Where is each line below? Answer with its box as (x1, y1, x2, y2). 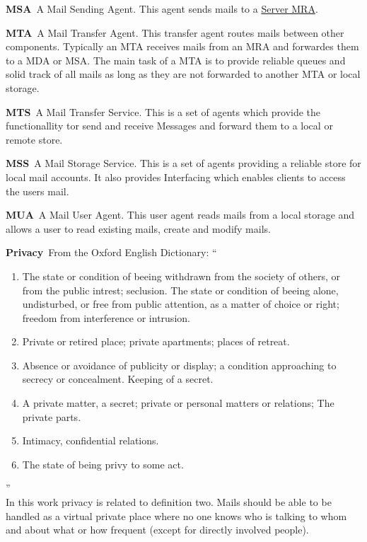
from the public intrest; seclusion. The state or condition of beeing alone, (22, 282, 339, 297)
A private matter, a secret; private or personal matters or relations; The (22, 396, 334, 410)
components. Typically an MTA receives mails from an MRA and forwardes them (6, 39, 359, 54)
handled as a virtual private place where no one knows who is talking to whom (6, 508, 347, 523)
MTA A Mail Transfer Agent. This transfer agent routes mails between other (6, 25, 344, 40)
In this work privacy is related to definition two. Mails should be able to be (6, 495, 332, 509)
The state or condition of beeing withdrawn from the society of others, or (22, 268, 340, 283)
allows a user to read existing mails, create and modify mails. (6, 221, 271, 236)
